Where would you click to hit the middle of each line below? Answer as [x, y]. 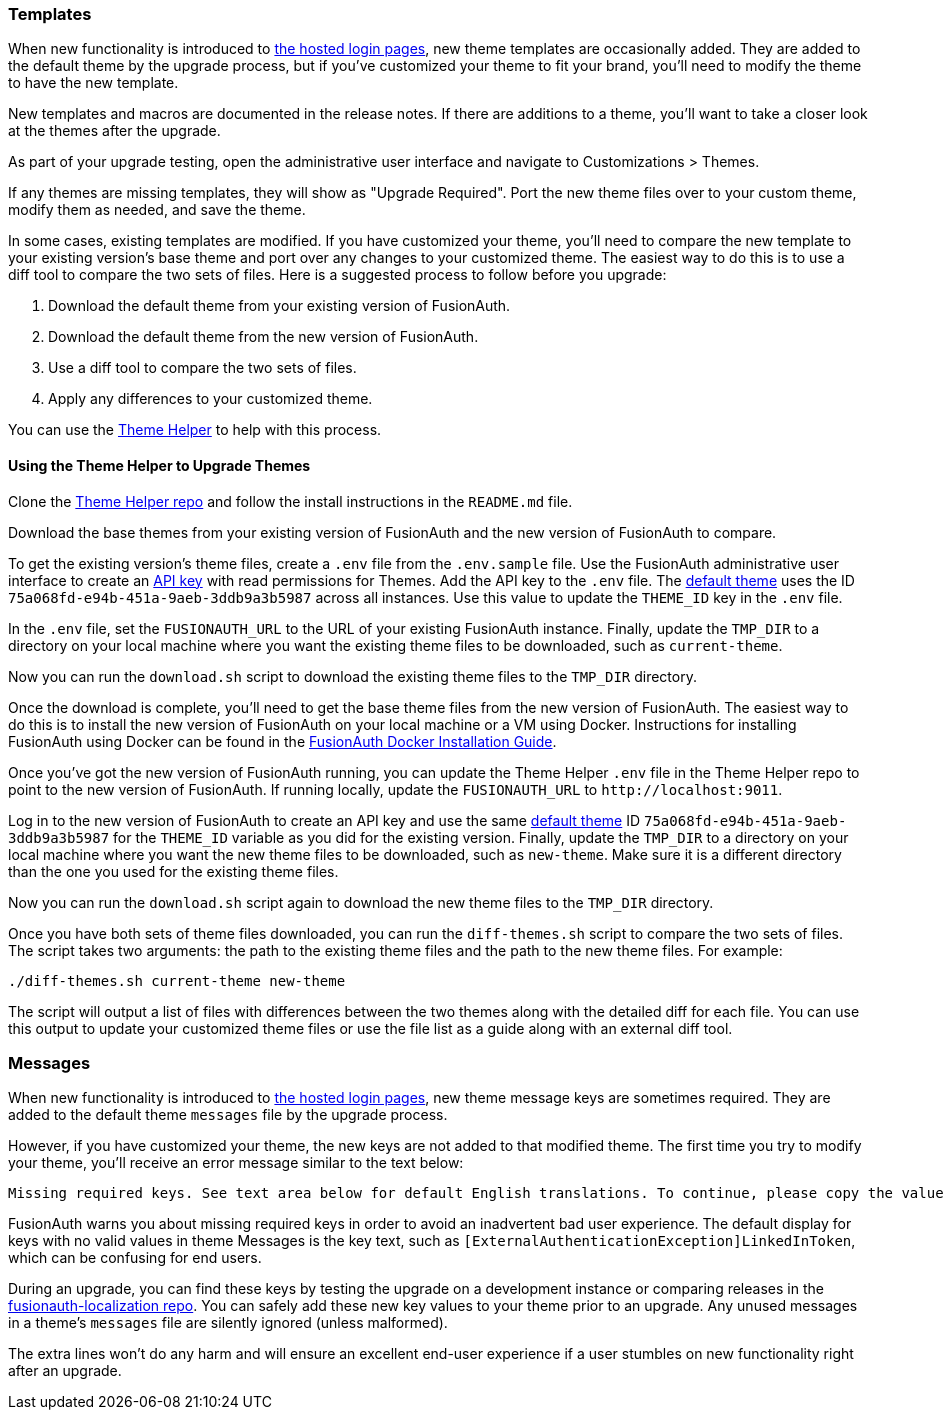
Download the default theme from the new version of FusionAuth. [263, 337]
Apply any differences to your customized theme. [210, 399]
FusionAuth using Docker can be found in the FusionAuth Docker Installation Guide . [282, 741]
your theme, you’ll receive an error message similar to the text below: [236, 1163]
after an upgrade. [65, 1371]
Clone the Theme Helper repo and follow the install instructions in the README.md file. [290, 501]
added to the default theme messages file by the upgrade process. [228, 1115]
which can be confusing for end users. [135, 1258]
